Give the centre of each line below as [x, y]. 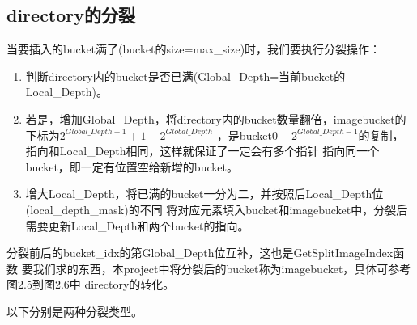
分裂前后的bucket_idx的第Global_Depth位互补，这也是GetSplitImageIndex [200, 253]
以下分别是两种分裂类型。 [74, 311]
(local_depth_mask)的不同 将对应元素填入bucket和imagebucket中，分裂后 [217, 209]
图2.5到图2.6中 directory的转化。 [91, 284]
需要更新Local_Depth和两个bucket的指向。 [137, 225]
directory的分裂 [71, 15]
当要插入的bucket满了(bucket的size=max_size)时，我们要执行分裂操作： [194, 49]
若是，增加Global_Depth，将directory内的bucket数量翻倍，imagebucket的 [216, 118]
